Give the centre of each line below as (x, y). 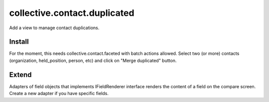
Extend (20, 75)
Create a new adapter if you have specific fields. (59, 94)
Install (19, 42)
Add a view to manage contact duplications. (54, 28)
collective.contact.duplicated (72, 13)
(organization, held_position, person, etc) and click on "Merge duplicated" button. (93, 60)
